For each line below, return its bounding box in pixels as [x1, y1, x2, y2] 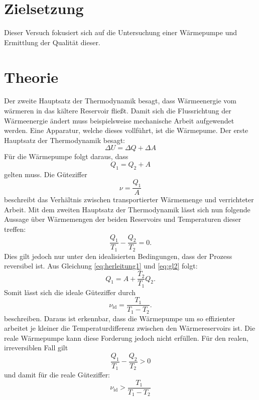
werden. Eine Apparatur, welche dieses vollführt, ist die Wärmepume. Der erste [4, 125, 248, 136]
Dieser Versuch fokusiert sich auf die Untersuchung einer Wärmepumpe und [4, 27, 237, 38]
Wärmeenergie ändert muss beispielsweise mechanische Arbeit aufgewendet [4, 115, 234, 125]
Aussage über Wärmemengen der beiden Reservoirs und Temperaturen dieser [4, 214, 241, 224]
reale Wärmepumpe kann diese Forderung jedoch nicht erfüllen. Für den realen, [4, 332, 248, 343]
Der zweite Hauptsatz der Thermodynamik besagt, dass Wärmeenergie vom [4, 95, 237, 106]
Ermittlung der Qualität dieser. [4, 37, 100, 47]
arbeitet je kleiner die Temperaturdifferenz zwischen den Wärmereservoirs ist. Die [4, 323, 255, 333]
